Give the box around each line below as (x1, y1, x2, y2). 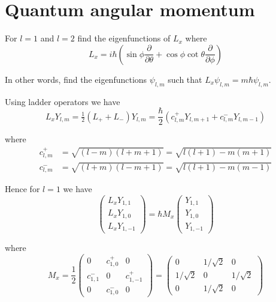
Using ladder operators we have (5, 95, 120, 107)
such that (168, 73, 202, 85)
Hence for (5, 183, 40, 195)
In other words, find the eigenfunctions (5, 73, 147, 85)
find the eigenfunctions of (77, 32, 171, 44)
